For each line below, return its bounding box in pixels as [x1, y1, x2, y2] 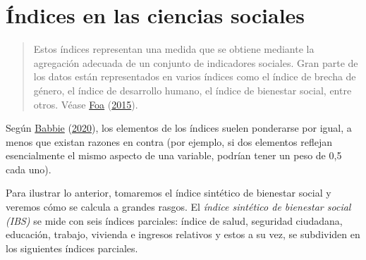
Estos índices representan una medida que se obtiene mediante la [33, 42, 315, 56]
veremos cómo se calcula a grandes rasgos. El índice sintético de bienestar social [6, 199, 351, 214]
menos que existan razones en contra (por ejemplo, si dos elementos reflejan [6, 134, 332, 149]
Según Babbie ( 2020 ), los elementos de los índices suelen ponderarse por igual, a [6, 120, 352, 135]
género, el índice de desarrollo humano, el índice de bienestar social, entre [33, 82, 352, 97]
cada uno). [6, 161, 51, 176]
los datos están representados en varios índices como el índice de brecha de [33, 69, 356, 84]
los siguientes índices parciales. [6, 240, 138, 255]
